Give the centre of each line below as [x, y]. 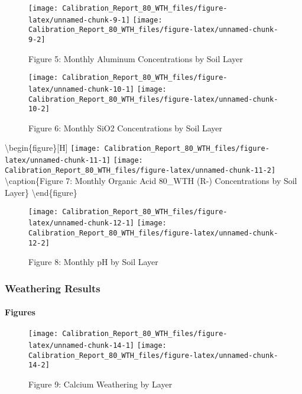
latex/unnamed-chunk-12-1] [81, 223]
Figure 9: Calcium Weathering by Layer [100, 384]
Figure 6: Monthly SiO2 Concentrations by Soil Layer [126, 127]
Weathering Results [53, 288]
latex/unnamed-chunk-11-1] [58, 161]
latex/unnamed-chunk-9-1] [79, 20]
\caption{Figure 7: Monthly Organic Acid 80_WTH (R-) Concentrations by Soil [151, 181]
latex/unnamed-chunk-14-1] [81, 346]
